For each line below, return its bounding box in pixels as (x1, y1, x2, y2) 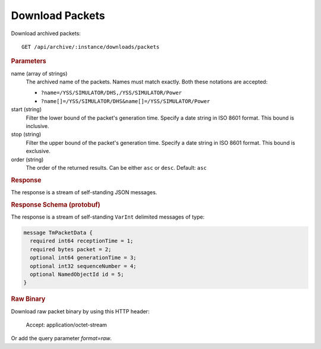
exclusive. (26, 148, 51, 155)
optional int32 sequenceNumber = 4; (30, 263, 137, 269)
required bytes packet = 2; (30, 246, 112, 253)
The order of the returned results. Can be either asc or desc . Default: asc (26, 164, 207, 171)
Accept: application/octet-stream (26, 321, 107, 328)
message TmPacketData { (23, 229, 93, 236)
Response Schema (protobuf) (11, 200, 100, 208)
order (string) (11, 155, 44, 163)
